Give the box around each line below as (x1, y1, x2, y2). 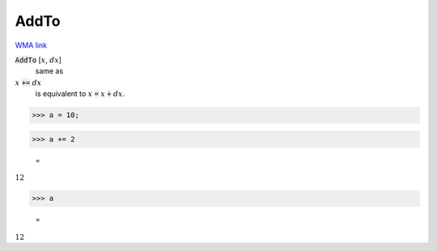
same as (35, 66, 64, 76)
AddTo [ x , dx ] (15, 55, 62, 65)
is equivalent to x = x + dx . (35, 89, 125, 98)
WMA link (15, 40, 48, 50)
